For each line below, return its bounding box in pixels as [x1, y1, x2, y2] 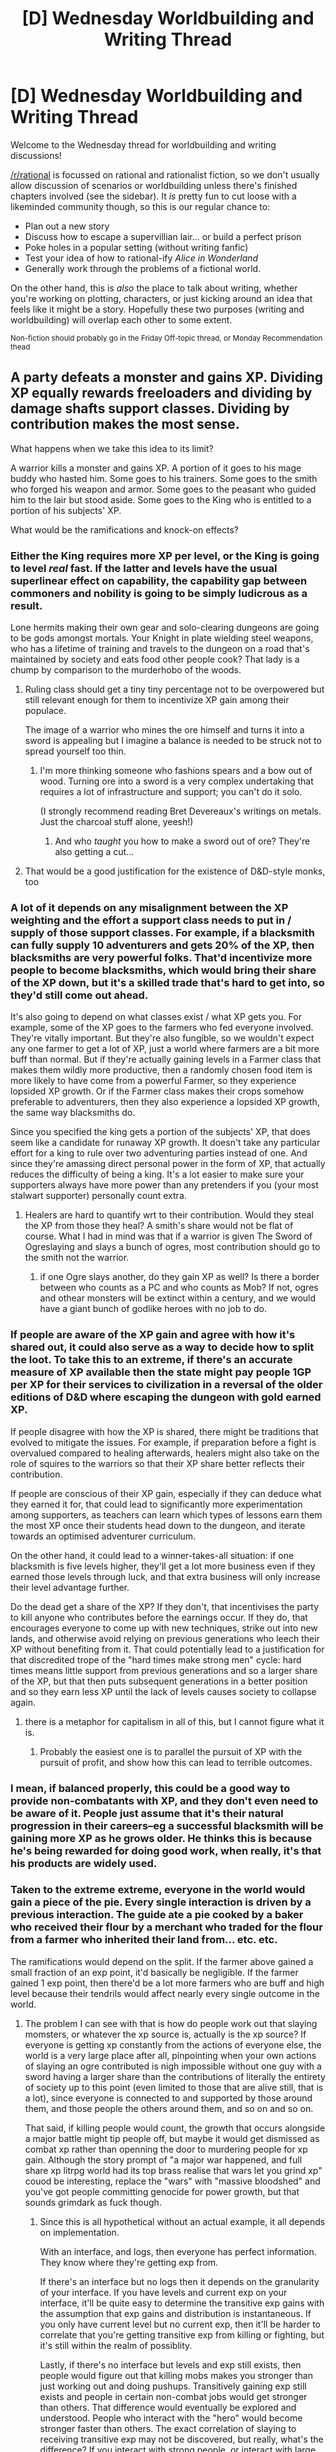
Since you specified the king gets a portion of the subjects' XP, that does [10, 1126, 311, 1138]
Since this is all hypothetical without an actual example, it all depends [39, 2215, 326, 2227]
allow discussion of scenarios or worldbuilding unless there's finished [10, 179, 298, 191]
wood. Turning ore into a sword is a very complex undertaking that [39, 775, 314, 787]
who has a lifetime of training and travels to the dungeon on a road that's [10, 643, 310, 655]
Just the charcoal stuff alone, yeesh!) [39, 816, 194, 828]
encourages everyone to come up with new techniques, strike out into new [10, 1622, 318, 1634]
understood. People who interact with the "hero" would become [39, 2412, 303, 2424]
